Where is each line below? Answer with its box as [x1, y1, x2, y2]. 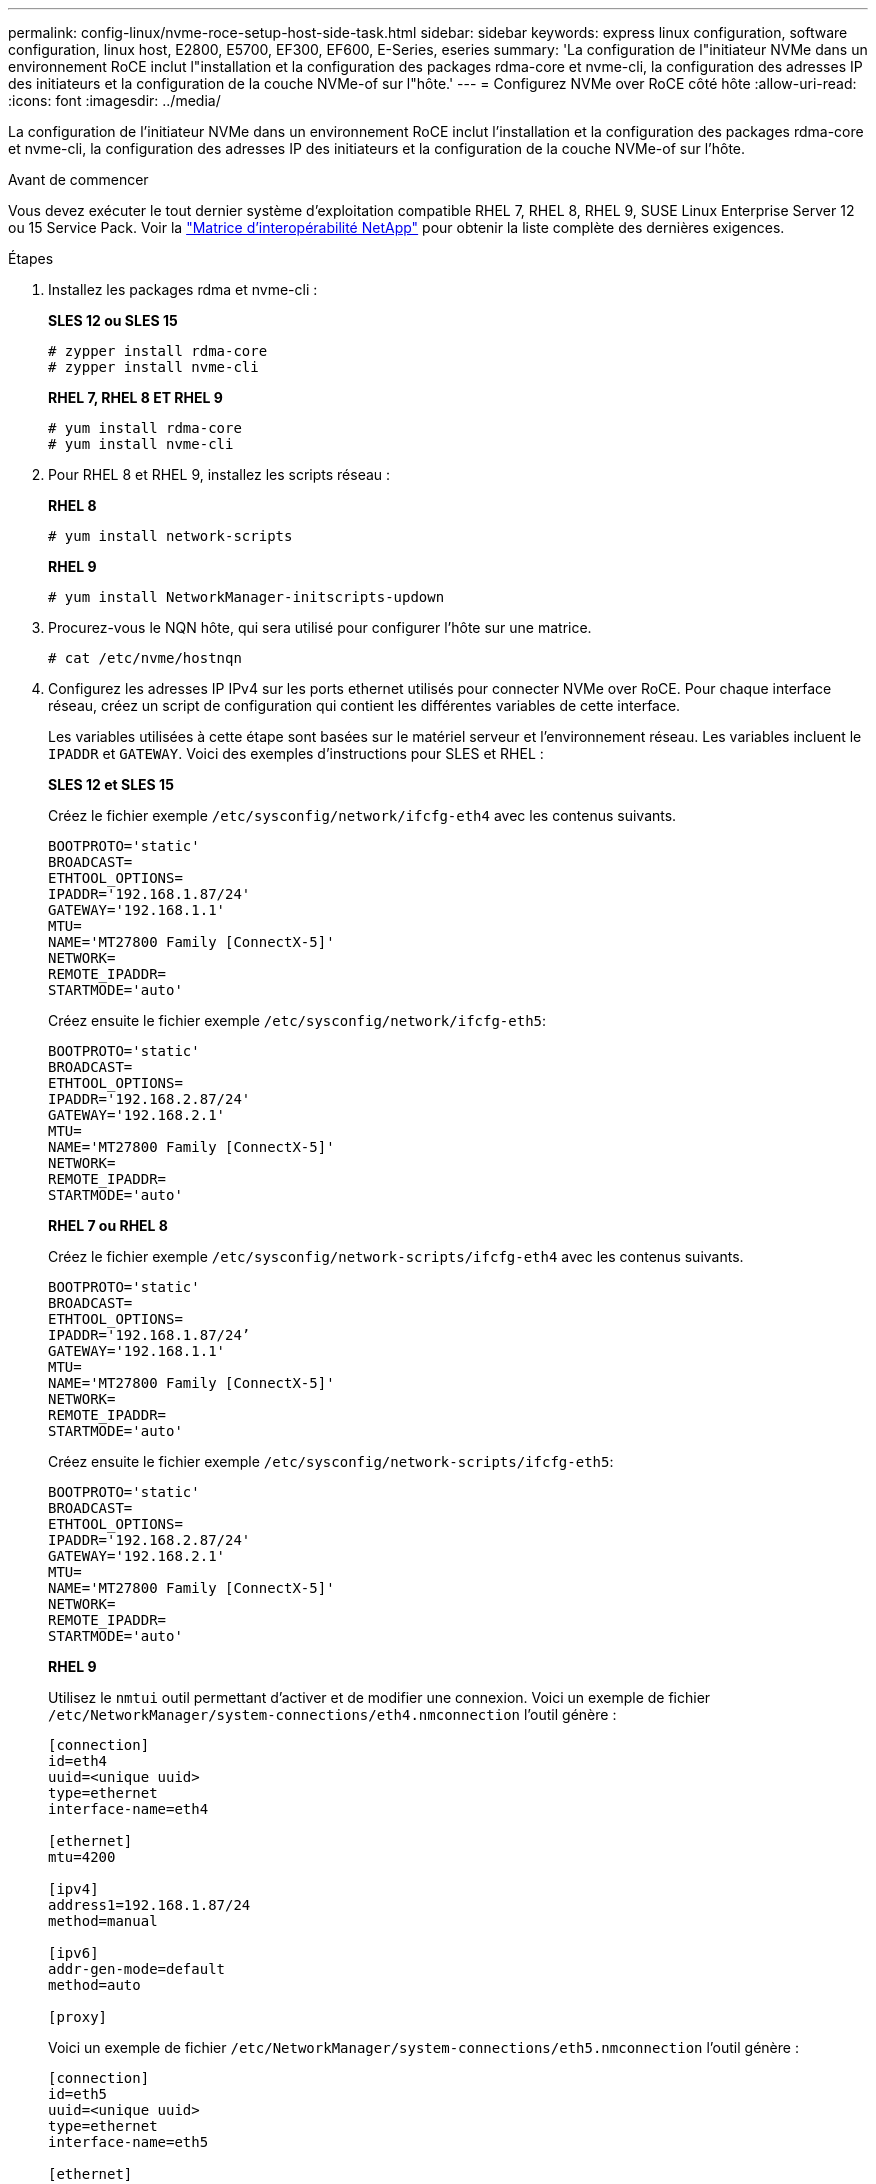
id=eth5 [48, 2086, 108, 2102]
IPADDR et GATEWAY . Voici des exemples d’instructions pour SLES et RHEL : [48, 745, 544, 762]
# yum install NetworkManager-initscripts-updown [48, 589, 445, 605]
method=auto [48, 1977, 141, 1993]
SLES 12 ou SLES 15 [48, 312, 178, 329]
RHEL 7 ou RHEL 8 [48, 1217, 168, 1234]
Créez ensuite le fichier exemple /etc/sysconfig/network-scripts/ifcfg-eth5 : [48, 1453, 614, 1470]
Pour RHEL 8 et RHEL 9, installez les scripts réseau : [48, 466, 391, 483]
